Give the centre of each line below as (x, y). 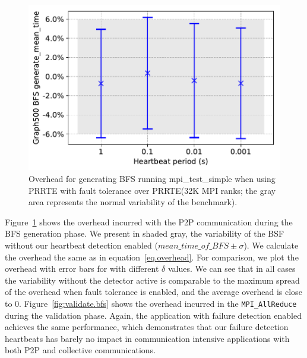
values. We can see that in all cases (232, 268)
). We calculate (271, 245)
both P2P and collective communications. (80, 350)
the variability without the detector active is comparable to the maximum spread (152, 280)
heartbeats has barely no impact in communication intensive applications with (147, 338)
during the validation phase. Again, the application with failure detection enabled (153, 315)
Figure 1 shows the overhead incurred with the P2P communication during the (149, 222)
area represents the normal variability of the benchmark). (133, 202)
